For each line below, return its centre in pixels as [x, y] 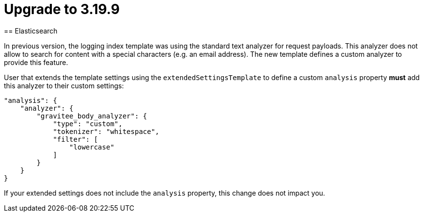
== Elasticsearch [31, 31]
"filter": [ [75, 139]
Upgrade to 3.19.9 [62, 9]
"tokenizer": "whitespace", [106, 131]
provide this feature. [36, 62]
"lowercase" [92, 147]
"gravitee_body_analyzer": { [92, 116]
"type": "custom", [88, 124]
